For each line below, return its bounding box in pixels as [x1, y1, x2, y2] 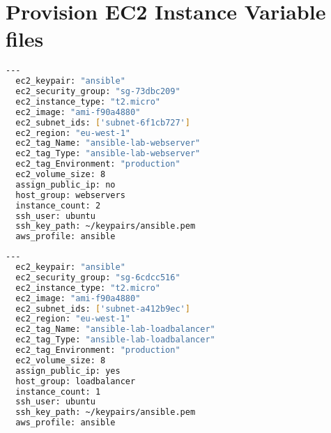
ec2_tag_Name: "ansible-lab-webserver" [15, 138, 201, 149]
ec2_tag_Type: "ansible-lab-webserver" [15, 149, 201, 159]
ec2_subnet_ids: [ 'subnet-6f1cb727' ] [15, 117, 190, 128]
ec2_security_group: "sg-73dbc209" [15, 86, 180, 97]
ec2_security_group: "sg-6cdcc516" [15, 272, 180, 282]
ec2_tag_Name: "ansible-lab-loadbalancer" [15, 324, 215, 335]
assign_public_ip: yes [15, 365, 121, 376]
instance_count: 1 [15, 386, 101, 397]
